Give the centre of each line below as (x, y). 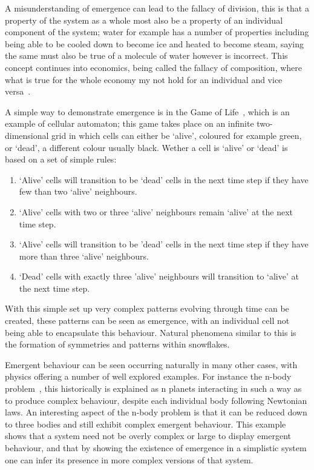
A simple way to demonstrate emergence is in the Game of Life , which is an (147, 111)
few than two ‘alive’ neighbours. (78, 191)
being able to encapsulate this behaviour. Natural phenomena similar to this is (151, 332)
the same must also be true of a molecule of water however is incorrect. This (146, 55)
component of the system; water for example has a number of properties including (157, 32)
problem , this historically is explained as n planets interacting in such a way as (153, 388)
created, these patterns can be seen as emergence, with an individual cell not (147, 321)
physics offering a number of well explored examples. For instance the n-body (148, 376)
